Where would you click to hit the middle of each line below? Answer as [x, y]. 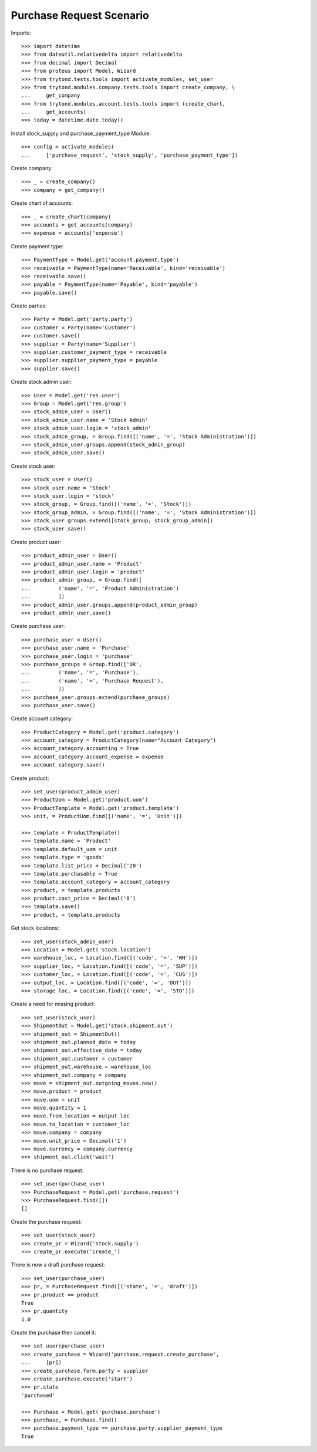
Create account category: [42, 718]
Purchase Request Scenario [80, 15]
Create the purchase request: [46, 1221]
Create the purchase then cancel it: [53, 1333]
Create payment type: [37, 246]
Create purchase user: [38, 626]
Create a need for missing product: [53, 1004]
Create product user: [36, 542]
